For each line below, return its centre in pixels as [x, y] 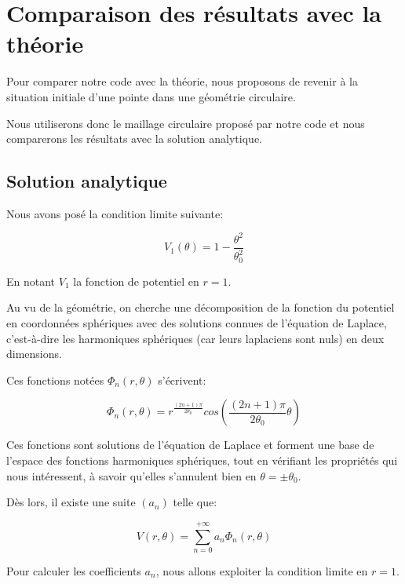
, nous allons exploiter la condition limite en [262, 570]
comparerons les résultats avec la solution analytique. [134, 139]
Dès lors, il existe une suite [71, 502]
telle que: [195, 502]
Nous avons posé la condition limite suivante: [115, 213]
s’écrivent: [182, 380]
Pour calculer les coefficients [74, 570]
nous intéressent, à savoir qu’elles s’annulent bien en [131, 475]
